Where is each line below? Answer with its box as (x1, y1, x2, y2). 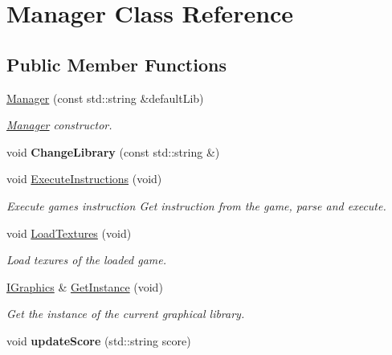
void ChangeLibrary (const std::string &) (6, 143, 220, 160)
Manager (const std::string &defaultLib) (6, 89, 204, 106)
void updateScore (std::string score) (6, 332, 191, 349)
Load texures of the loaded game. (6, 251, 167, 268)
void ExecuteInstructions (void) (6, 170, 162, 187)
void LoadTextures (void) (6, 224, 132, 241)
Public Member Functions (6, 51, 227, 76)
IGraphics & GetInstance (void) (6, 278, 163, 295)
